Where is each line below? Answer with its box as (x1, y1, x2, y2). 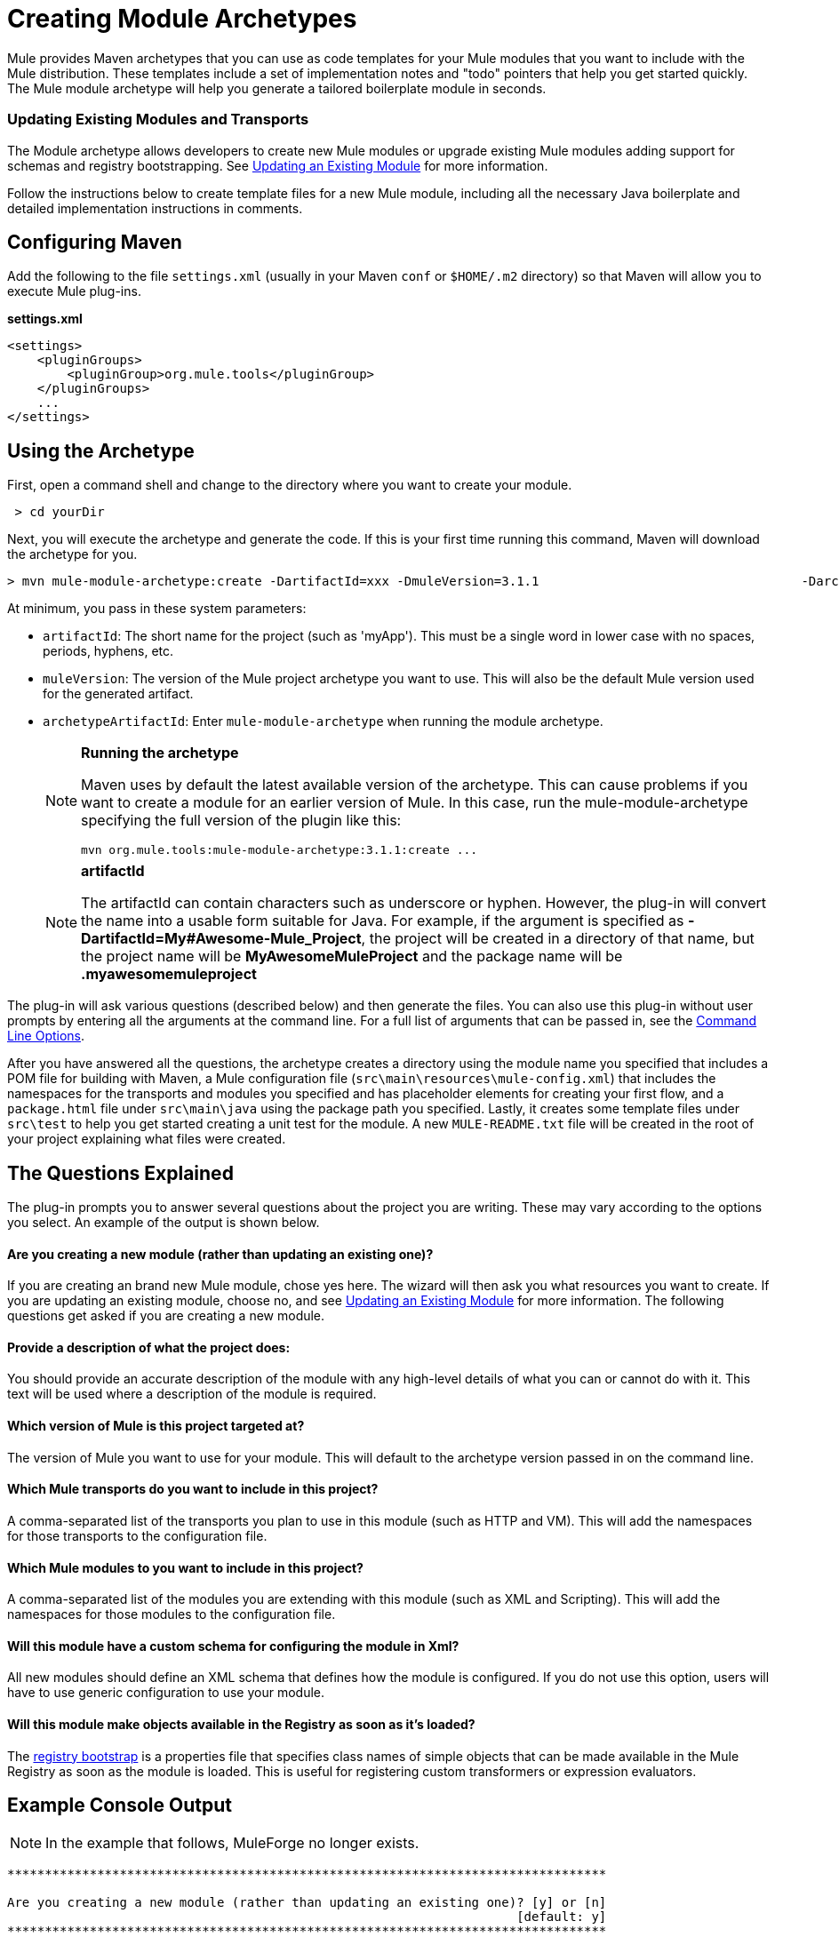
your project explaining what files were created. (7, 1131, 286, 1147)
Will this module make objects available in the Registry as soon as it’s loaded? (7, 1716, 475, 1732)
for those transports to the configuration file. (7, 1527, 268, 1543)
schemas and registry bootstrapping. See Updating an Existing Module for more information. (7, 157, 548, 173)
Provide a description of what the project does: (7, 1339, 291, 1355)
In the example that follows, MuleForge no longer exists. (45, 1834, 419, 1853)
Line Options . (7, 1028, 85, 1044)
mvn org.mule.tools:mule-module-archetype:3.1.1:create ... (81, 843, 478, 857)
